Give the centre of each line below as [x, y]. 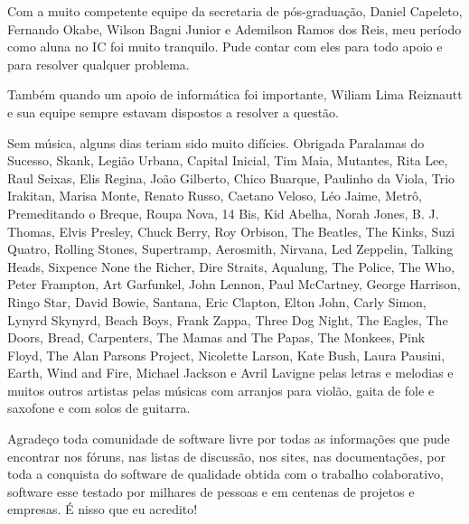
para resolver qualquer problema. [98, 64]
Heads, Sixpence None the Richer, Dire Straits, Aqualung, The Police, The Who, [231, 266]
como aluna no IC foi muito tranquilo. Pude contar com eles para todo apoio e [225, 47]
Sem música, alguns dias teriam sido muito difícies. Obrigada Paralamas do [216, 142]
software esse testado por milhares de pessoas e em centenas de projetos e [211, 491]
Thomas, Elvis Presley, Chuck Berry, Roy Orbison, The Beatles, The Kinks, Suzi [231, 231]
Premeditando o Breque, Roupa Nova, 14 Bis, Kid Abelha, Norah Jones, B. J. [223, 213]
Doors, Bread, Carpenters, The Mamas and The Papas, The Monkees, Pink [216, 337]
